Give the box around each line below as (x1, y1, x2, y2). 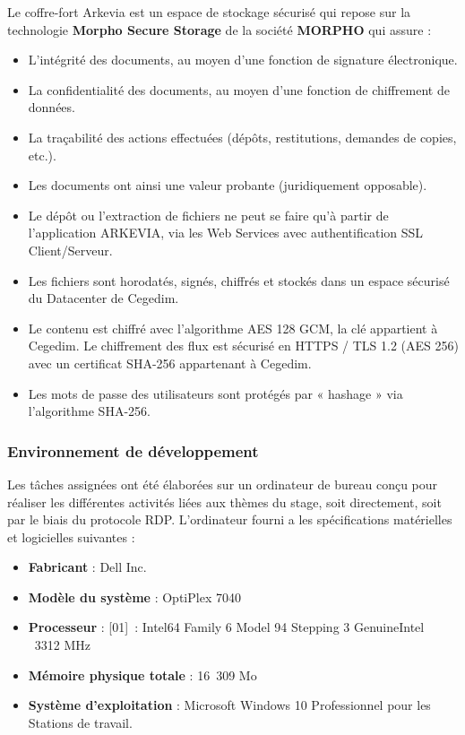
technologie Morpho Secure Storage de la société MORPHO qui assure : (7, 20, 432, 39)
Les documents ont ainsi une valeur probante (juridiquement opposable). (28, 176, 427, 195)
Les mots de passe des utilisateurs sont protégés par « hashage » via (28, 384, 403, 402)
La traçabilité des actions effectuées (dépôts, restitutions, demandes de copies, (28, 127, 457, 146)
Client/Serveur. (28, 240, 113, 259)
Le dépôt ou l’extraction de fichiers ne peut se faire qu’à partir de (28, 205, 389, 224)
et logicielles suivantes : (7, 527, 135, 546)
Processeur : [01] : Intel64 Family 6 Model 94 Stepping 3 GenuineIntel (28, 618, 425, 636)
